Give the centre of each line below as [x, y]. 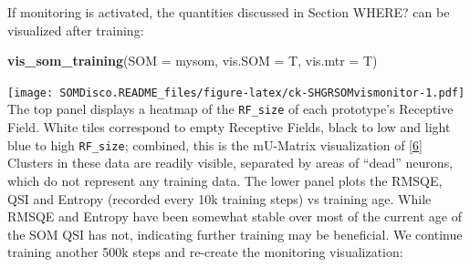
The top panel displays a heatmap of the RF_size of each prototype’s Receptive [230, 109]
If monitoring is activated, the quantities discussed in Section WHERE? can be [229, 12]
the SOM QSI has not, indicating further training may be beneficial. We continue [235, 234]
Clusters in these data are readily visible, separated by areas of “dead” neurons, [230, 163]
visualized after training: [76, 30]
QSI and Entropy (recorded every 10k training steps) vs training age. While [219, 198]
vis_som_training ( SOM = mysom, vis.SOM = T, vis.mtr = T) [193, 61]
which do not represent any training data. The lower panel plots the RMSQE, [225, 180]
